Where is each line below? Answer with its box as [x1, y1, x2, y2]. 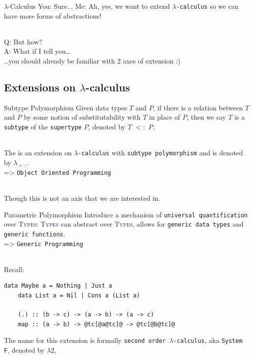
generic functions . [4, 228, 65, 238]
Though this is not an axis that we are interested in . [4, 192, 160, 203]
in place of [149, 112, 180, 122]
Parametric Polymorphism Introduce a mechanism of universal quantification [4, 209, 248, 219]
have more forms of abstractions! [4, 10, 101, 21]
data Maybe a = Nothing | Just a [4, 282, 112, 290]
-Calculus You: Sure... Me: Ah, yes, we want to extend [8, 1, 170, 11]
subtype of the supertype [4, 122, 82, 132]
